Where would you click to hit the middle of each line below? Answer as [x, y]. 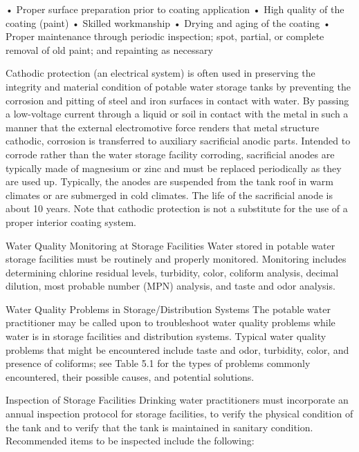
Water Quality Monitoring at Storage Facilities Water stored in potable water [171, 245]
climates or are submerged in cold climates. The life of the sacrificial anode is [169, 195]
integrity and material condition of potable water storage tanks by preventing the [178, 86]
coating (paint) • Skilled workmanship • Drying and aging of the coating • [168, 22]
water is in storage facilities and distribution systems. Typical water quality [166, 336]
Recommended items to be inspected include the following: [130, 441]
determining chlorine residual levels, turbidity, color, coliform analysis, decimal [172, 272]
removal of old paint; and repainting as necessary [109, 49]
